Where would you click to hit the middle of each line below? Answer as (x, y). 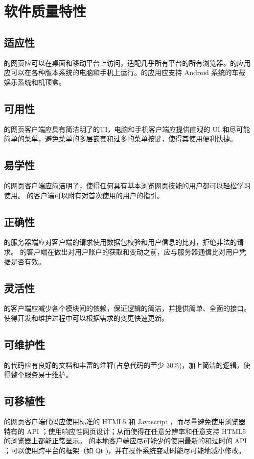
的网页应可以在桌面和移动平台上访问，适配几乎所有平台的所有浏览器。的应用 (127, 63)
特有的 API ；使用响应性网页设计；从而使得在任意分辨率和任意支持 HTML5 (125, 431)
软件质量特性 (45, 11)
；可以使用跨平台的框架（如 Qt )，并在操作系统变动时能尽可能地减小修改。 (125, 450)
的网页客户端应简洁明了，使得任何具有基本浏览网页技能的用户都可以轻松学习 (127, 185)
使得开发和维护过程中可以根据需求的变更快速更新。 (86, 318)
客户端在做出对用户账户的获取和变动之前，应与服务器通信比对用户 (133, 251)
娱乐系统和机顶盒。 (35, 82)
